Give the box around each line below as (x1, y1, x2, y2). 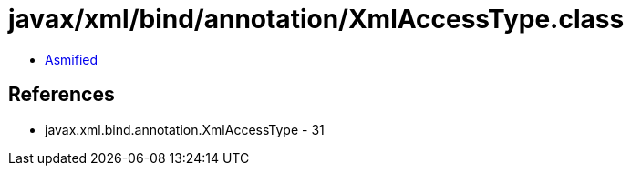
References (8, 83, 115, 107)
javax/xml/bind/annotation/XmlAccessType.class (8, 4, 625, 35)
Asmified (45, 51, 98, 67)
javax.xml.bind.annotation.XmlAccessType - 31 (45, 121, 325, 137)
